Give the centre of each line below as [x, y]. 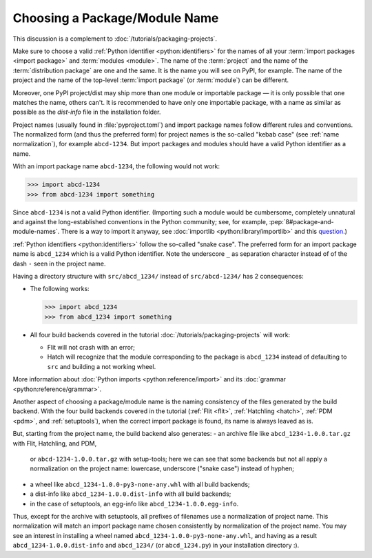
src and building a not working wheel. [102, 366]
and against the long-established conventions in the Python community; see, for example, [140, 221]
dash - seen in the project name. [59, 263]
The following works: [60, 289]
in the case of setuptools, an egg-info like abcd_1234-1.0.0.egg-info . [134, 504]
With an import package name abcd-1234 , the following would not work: [116, 166]
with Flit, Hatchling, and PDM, [55, 443]
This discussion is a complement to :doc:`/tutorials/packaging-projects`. [115, 39]
